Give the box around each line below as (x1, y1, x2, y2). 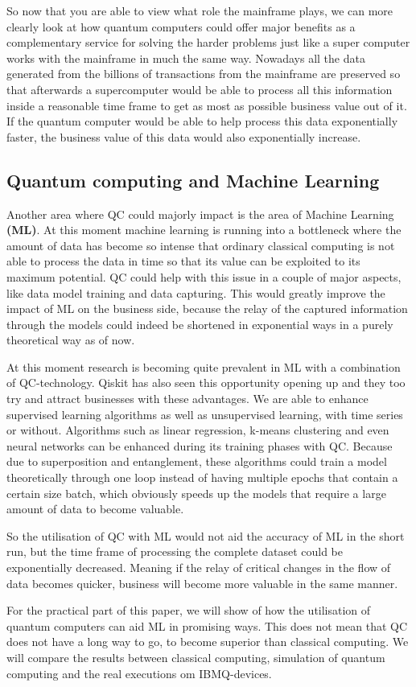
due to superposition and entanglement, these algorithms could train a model (6, 453, 387, 470)
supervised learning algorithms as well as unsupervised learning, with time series (6, 405, 403, 422)
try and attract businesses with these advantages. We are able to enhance (6, 390, 369, 407)
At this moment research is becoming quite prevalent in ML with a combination (6, 358, 401, 375)
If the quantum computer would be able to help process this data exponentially (6, 113, 398, 130)
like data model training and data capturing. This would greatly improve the (6, 284, 385, 301)
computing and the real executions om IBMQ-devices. (6, 664, 272, 681)
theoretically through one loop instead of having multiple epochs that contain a (6, 469, 398, 486)
